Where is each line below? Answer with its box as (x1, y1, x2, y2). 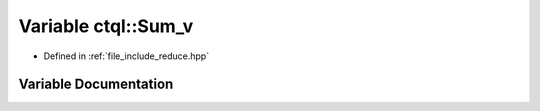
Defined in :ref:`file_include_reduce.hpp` (43, 50, 210, 62)
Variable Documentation (18, 76, 174, 93)
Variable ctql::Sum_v (18, 15, 194, 37)
